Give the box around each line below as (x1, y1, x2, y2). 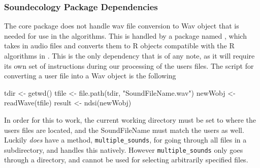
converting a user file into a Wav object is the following (4, 70, 176, 81)
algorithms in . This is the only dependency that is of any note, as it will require (4, 50, 255, 61)
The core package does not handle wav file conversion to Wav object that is (4, 20, 239, 31)
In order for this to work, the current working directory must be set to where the (4, 114, 256, 125)
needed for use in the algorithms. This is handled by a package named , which (4, 30, 247, 41)
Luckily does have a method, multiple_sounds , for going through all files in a (4, 134, 247, 145)
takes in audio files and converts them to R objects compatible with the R (4, 40, 235, 51)
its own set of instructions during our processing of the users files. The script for (4, 60, 254, 71)
